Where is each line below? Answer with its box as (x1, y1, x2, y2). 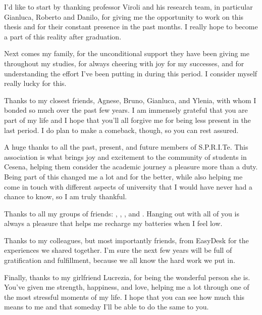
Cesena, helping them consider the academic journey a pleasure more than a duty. (4, 161, 258, 172)
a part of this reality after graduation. (4, 31, 122, 41)
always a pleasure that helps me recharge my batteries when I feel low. (4, 218, 223, 229)
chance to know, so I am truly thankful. (4, 191, 127, 202)
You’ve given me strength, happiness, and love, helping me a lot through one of (4, 282, 249, 292)
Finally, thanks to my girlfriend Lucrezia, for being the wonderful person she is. (4, 272, 250, 282)
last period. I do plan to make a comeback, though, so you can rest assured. (4, 124, 239, 135)
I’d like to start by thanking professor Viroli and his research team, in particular (4, 2, 253, 12)
